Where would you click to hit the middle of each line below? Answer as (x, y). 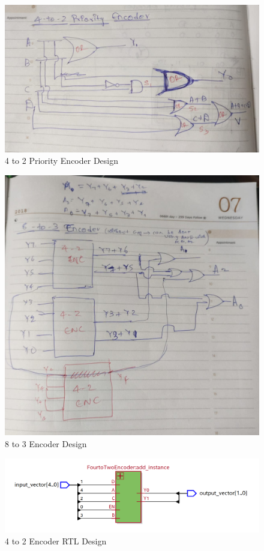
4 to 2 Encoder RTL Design (56, 541)
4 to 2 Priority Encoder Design (62, 161)
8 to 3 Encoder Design (46, 444)
